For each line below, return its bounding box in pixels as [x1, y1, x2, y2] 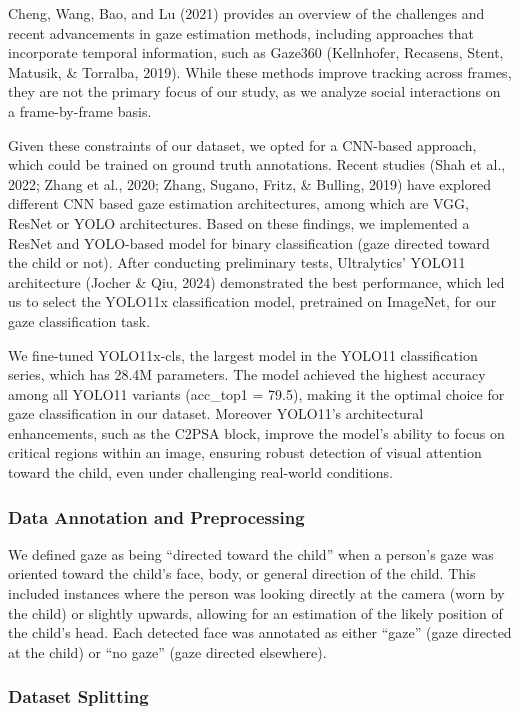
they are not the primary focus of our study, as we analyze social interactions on [8, 81, 501, 102]
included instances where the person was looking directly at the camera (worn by [8, 583, 505, 604]
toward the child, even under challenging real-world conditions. [8, 462, 393, 483]
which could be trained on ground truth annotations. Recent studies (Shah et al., [8, 154, 506, 175]
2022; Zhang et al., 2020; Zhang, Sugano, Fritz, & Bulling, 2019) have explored [8, 173, 492, 194]
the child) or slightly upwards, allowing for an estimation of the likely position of [8, 602, 503, 623]
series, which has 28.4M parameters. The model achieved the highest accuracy [8, 364, 486, 385]
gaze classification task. [8, 310, 151, 331]
